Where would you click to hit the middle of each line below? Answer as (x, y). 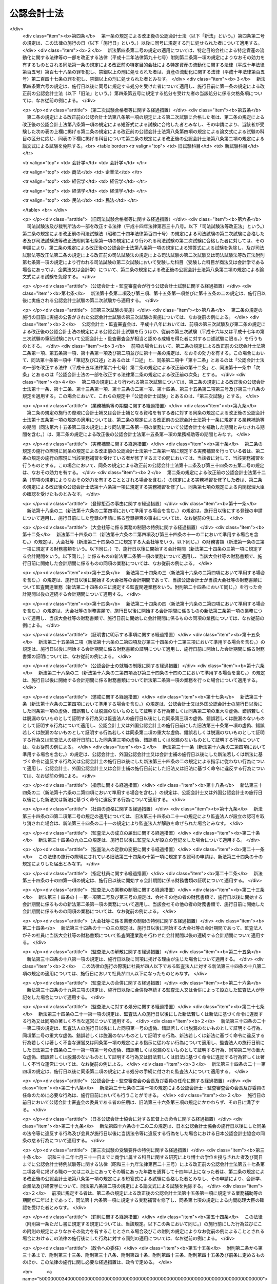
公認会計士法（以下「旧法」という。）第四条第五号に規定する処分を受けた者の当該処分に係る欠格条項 (142, 93)
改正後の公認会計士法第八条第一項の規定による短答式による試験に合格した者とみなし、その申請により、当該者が (141, 124)
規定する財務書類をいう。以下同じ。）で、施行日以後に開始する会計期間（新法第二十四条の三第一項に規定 (147, 549)
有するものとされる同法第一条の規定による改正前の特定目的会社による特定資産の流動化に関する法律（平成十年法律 (144, 65)
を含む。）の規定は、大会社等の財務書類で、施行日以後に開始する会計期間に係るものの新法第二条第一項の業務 (138, 611)
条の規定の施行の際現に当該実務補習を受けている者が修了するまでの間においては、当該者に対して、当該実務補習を (143, 458)
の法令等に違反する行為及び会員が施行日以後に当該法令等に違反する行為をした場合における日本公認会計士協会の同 (144, 1133)
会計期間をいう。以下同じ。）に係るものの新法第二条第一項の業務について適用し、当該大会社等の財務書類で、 (142, 556)
